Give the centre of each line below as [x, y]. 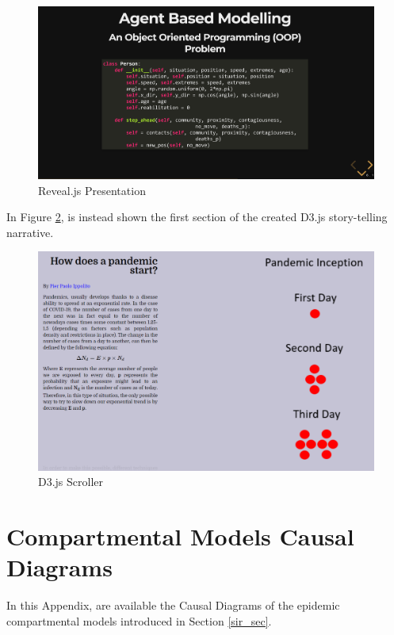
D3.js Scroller [71, 482]
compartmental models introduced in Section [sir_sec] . [139, 620]
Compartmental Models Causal [180, 536]
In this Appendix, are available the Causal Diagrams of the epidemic [173, 605]
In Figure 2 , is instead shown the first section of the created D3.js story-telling [197, 217]
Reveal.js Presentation [92, 190]
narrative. [30, 232]
